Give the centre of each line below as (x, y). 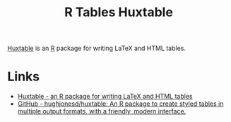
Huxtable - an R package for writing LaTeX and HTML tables (105, 97)
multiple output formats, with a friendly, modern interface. (102, 111)
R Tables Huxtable (119, 12)
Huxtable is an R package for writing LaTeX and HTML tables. (96, 48)
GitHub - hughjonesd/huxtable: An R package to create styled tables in (120, 104)
